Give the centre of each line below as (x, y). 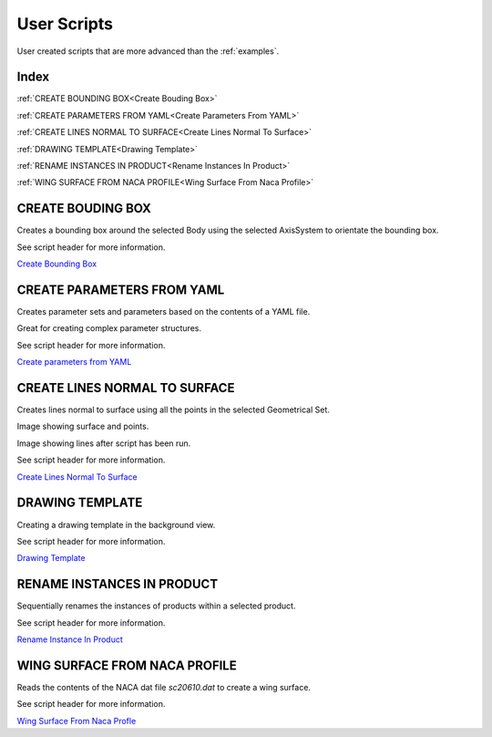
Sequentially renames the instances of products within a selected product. (156, 606)
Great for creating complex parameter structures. (109, 328)
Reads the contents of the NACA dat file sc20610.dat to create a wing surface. (164, 687)
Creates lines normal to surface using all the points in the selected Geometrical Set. (173, 410)
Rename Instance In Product (70, 639)
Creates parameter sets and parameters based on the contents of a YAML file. (164, 311)
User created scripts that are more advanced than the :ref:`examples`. (148, 51)
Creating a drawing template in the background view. (116, 524)
